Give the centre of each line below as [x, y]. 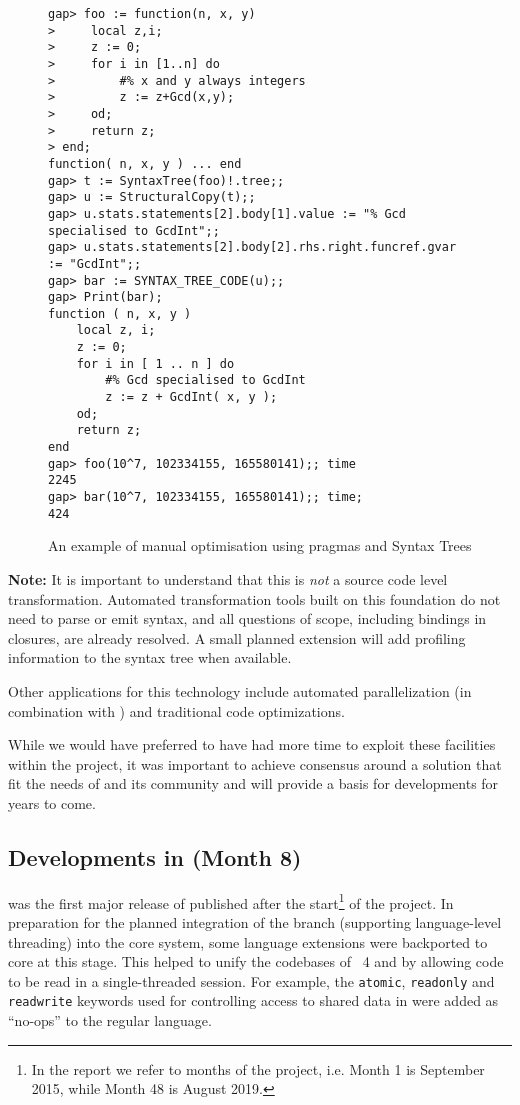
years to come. [52, 802]
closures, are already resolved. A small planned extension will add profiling [237, 637]
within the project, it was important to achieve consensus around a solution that [255, 763]
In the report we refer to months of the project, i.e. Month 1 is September [258, 1068]
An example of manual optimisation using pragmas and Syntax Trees [260, 545]
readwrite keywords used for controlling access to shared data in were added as [253, 1000]
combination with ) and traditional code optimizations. [176, 710]
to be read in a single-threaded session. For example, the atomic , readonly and [251, 980]
